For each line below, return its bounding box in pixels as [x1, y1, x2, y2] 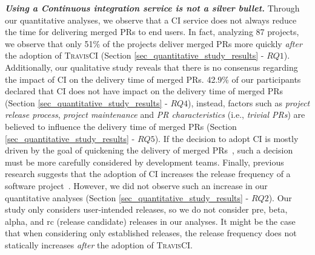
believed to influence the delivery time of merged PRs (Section [5, 120, 237, 132]
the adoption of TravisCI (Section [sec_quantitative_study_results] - [5, 49, 264, 62]
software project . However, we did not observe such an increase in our [5, 179, 268, 192]
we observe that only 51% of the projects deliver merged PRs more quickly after [5, 37, 302, 50]
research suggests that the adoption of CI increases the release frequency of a [5, 167, 291, 180]
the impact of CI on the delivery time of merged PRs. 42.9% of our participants [5, 73, 301, 85]
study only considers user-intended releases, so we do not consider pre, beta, [5, 203, 288, 216]
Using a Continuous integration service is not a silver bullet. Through [5, 2, 300, 14]
